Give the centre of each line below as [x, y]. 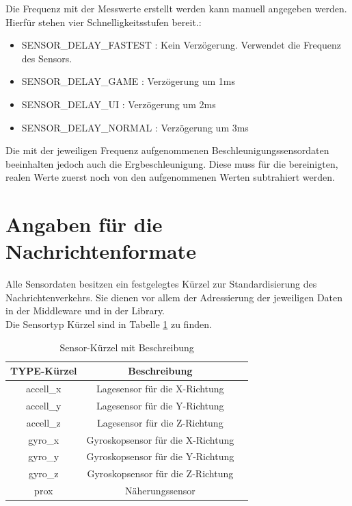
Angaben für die [84, 224]
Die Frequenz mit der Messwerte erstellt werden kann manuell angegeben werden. [176, 8]
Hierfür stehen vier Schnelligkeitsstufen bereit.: [104, 22]
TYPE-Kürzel [44, 371]
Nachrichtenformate [101, 251]
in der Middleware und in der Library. [85, 311]
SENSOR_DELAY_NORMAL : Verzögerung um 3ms [135, 127]
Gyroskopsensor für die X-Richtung [160, 439]
